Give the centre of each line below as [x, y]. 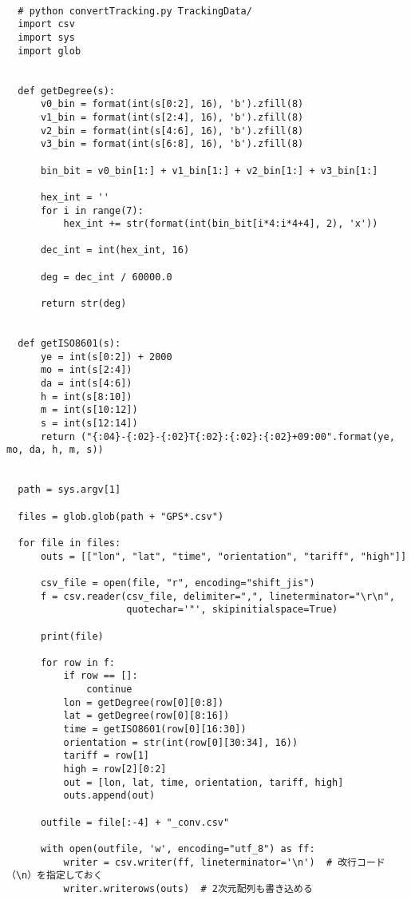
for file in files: [69, 543]
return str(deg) [83, 304]
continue [109, 690]
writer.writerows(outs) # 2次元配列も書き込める [188, 888]
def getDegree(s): [67, 91]
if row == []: [101, 676]
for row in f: [78, 662]
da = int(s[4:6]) [86, 384]
